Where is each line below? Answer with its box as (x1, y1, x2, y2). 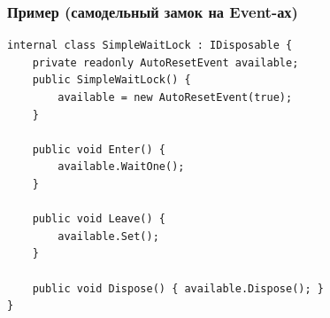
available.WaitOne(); (58, 160, 185, 174)
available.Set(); (58, 229, 159, 243)
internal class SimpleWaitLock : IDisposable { (7, 39, 293, 52)
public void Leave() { (32, 213, 165, 226)
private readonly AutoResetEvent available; (32, 56, 299, 69)
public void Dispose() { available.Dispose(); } (32, 282, 324, 295)
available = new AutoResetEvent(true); (58, 91, 293, 104)
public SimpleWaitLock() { (32, 74, 191, 87)
